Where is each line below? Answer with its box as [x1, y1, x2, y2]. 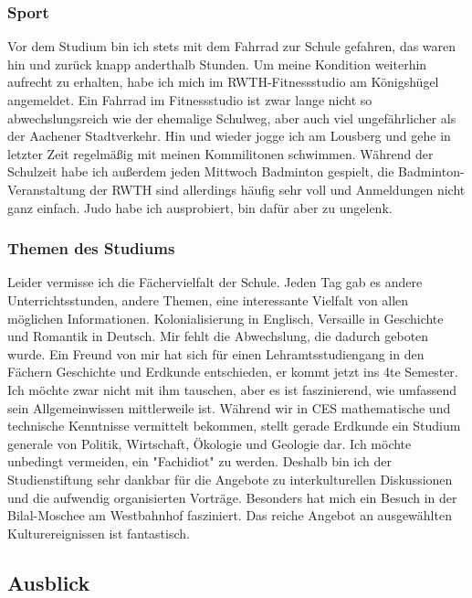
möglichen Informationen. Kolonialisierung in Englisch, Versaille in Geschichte [7, 308, 444, 327]
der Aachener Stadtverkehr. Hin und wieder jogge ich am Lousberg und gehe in [7, 126, 451, 145]
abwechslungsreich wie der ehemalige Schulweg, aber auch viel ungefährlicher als [7, 108, 456, 127]
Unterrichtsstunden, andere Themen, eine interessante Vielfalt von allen [7, 290, 409, 309]
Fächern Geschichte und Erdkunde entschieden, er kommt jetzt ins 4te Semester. [7, 362, 458, 381]
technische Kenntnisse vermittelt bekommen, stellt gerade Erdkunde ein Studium [7, 416, 461, 435]
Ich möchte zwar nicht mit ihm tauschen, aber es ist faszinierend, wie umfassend [7, 379, 457, 399]
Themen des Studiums [7, 237, 175, 260]
